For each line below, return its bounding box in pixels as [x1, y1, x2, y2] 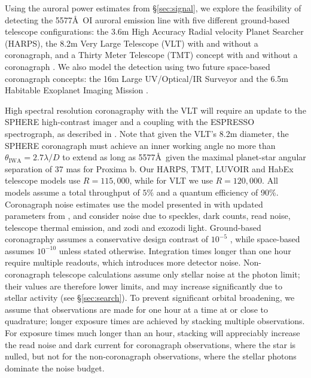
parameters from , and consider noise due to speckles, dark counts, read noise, [5, 209, 291, 222]
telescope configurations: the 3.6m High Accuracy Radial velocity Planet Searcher [5, 25, 304, 38]
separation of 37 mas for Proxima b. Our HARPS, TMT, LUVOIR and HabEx [5, 162, 294, 175]
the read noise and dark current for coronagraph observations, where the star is [5, 338, 296, 350]
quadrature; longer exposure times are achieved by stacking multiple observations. [5, 315, 305, 327]
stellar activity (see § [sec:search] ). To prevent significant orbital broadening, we [5, 291, 295, 304]
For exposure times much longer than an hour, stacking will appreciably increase [5, 327, 300, 339]
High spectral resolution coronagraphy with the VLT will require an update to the [5, 103, 306, 116]
